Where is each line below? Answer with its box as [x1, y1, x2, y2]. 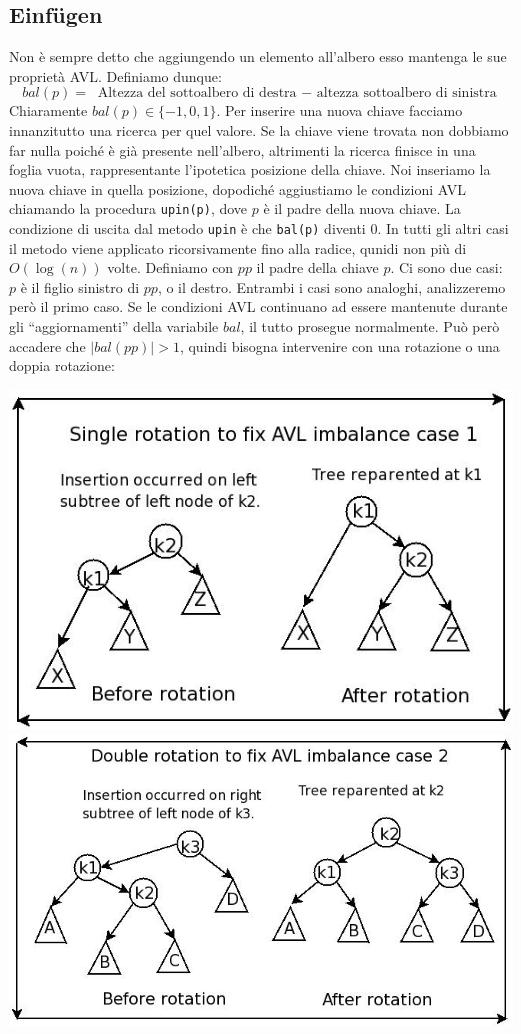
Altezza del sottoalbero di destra [97, 86, 297, 101]
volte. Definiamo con [107, 257, 234, 278]
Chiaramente [9, 100, 88, 121]
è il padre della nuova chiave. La [263, 198, 461, 219]
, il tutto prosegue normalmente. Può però [240, 316, 500, 337]
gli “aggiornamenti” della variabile [9, 316, 219, 337]
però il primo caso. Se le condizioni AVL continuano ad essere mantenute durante [9, 296, 508, 317]
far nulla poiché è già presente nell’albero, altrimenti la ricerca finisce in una [9, 139, 476, 160]
